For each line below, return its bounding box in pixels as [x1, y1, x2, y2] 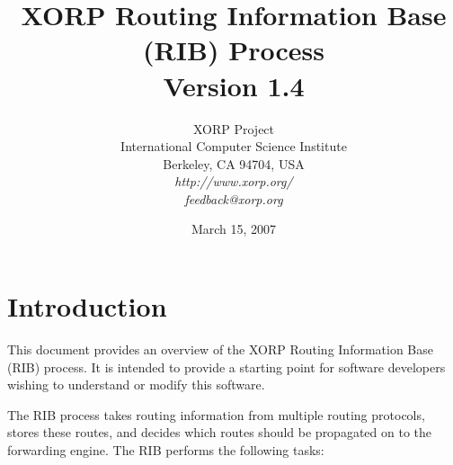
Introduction [7, 288, 167, 325]
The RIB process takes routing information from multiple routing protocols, [7, 405, 425, 424]
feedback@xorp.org [184, 189, 283, 208]
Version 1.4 [163, 67, 305, 103]
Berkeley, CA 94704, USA [163, 154, 305, 173]
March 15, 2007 [191, 219, 277, 238]
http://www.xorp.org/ [174, 172, 293, 191]
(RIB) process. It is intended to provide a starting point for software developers [7, 357, 446, 376]
